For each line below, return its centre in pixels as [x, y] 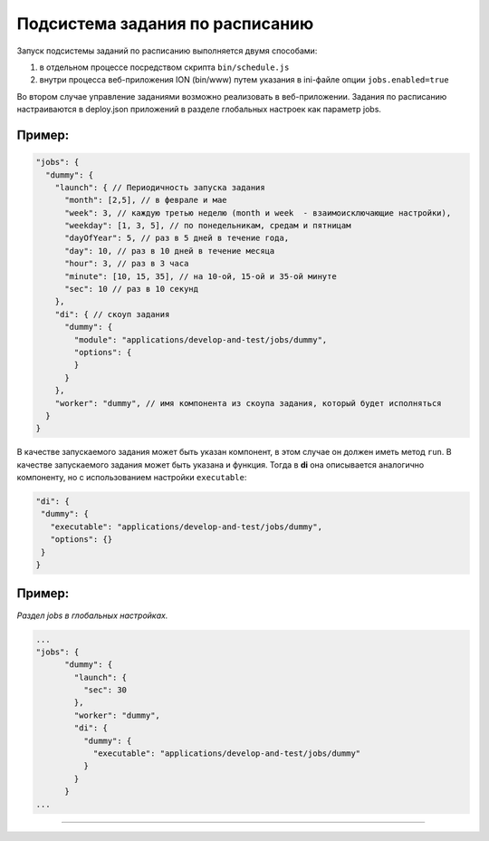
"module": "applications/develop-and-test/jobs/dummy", [201, 339]
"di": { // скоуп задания [112, 314]
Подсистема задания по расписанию [165, 24]
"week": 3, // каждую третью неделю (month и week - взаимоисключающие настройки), [258, 213]
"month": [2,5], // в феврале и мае [146, 200]
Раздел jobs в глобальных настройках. [92, 615]
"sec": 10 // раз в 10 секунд [132, 289]
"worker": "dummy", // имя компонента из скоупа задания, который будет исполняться [249, 403]
